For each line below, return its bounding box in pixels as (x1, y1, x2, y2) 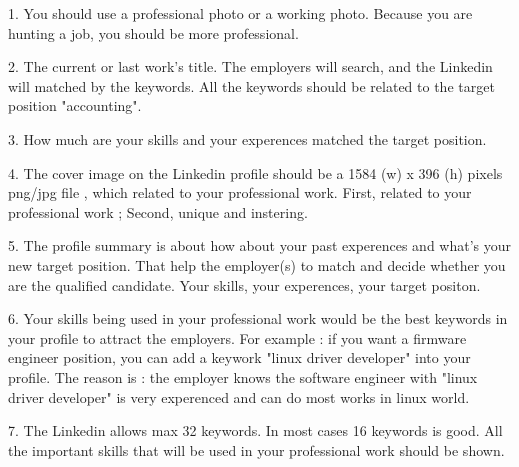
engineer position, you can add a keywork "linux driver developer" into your (8, 347, 471, 368)
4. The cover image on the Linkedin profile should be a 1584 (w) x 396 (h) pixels (8, 162, 503, 183)
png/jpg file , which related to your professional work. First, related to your (8, 182, 472, 203)
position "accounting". (8, 95, 142, 116)
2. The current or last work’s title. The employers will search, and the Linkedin (8, 56, 493, 77)
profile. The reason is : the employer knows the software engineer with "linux (8, 366, 478, 387)
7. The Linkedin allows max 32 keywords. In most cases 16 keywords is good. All (8, 420, 503, 441)
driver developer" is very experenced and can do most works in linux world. (8, 386, 470, 407)
